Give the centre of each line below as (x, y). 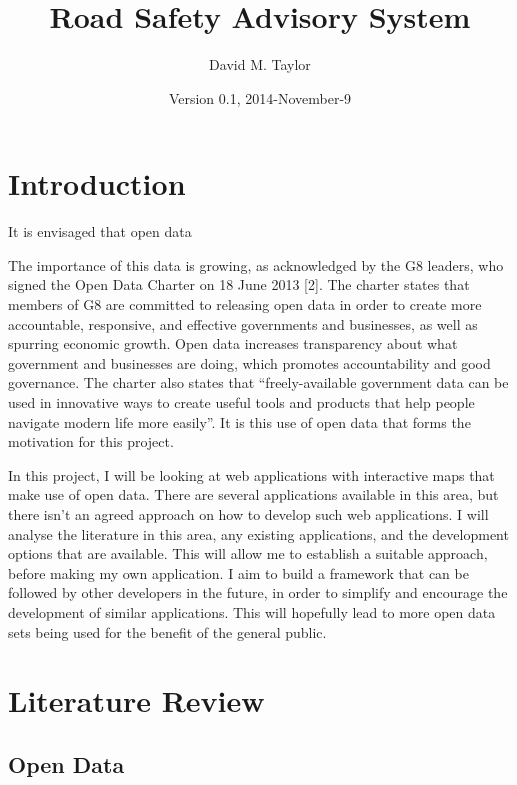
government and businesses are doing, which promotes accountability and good (249, 362)
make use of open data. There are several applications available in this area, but (253, 494)
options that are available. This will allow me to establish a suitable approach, (248, 553)
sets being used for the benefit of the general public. (167, 631)
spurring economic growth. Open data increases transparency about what (233, 343)
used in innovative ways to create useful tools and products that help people (241, 402)
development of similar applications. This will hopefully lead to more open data (252, 611)
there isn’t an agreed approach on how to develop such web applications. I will (248, 513)
